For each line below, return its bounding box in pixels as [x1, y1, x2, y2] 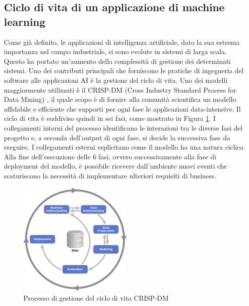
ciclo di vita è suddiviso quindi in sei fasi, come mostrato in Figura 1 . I [4, 113, 216, 123]
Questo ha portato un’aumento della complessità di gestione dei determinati [4, 56, 231, 66]
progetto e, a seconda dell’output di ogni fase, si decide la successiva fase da [4, 132, 230, 142]
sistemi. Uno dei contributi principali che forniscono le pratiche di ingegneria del [4, 65, 244, 76]
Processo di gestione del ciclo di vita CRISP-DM [23, 292, 169, 303]
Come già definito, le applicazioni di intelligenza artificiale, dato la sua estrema [4, 37, 240, 47]
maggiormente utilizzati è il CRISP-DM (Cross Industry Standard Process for [4, 84, 236, 95]
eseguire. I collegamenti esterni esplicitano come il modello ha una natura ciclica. [4, 142, 246, 152]
